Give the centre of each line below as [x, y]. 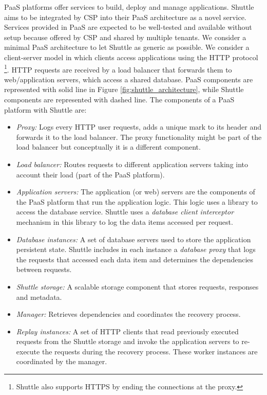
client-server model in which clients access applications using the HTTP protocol [131, 57]
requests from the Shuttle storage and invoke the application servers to [128, 341]
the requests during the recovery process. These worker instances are [150, 351]
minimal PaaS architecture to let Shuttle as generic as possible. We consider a [127, 47]
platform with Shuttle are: [45, 109]
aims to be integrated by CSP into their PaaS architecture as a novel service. [125, 17]
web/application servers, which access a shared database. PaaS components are [129, 79]
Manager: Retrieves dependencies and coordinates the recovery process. [128, 314]
